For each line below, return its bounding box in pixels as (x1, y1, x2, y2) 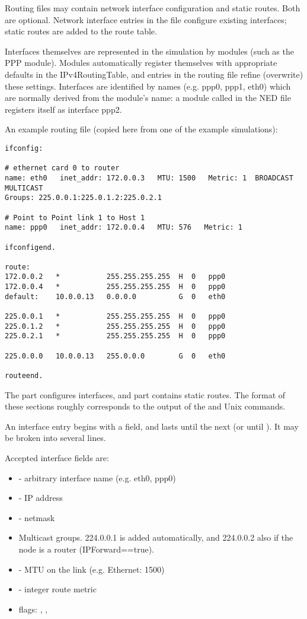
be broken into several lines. (5, 431, 106, 444)
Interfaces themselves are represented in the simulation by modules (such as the (5, 45, 294, 57)
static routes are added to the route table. (5, 25, 157, 37)
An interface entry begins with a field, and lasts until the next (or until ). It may (5, 420, 299, 432)
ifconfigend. (5, 243, 56, 252)
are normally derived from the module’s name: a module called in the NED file (5, 91, 291, 104)
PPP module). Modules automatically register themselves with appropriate (5, 56, 277, 69)
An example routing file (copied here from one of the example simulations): (5, 123, 278, 135)
